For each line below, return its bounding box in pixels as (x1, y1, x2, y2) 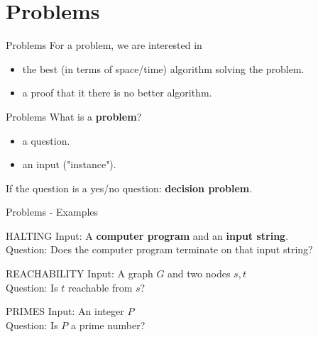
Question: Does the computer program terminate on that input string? (6, 242, 313, 257)
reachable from (68, 280, 133, 294)
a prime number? (70, 317, 146, 332)
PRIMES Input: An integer (6, 304, 124, 319)
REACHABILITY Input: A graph (6, 266, 153, 281)
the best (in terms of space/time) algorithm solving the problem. (22, 61, 305, 76)
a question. (22, 133, 70, 148)
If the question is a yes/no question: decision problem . (6, 180, 253, 195)
